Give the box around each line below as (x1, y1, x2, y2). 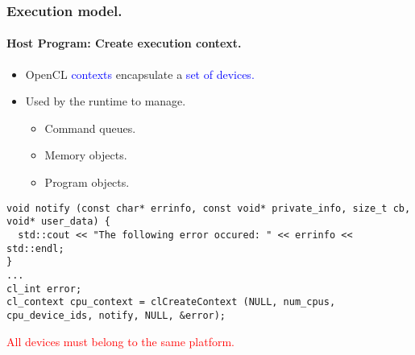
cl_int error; (6, 283, 82, 295)
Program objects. (44, 174, 130, 191)
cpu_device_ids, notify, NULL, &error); (6, 309, 226, 321)
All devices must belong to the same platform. (6, 332, 234, 349)
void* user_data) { (6, 216, 110, 228)
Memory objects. (44, 147, 127, 163)
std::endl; (6, 242, 64, 254)
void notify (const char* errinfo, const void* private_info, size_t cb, (6, 202, 411, 214)
